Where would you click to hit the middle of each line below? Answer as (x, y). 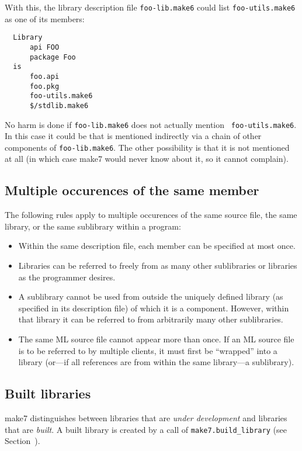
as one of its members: (45, 18)
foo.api (44, 76)
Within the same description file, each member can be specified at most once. (157, 246)
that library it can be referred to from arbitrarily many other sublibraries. (151, 319)
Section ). (22, 441)
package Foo (53, 57)
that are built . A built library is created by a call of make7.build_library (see (146, 429)
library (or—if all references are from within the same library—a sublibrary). (156, 362)
